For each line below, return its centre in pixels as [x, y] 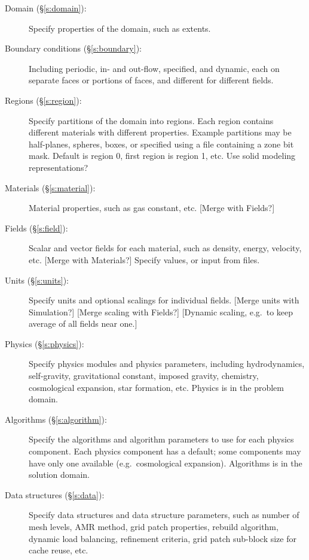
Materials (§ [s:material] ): [50, 187]
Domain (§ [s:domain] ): [46, 8]
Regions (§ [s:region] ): [43, 100]
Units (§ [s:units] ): [37, 280]
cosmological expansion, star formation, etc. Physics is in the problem [156, 387]
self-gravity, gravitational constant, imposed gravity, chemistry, [144, 376]
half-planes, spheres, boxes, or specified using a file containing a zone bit [161, 144]
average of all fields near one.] [83, 323]
